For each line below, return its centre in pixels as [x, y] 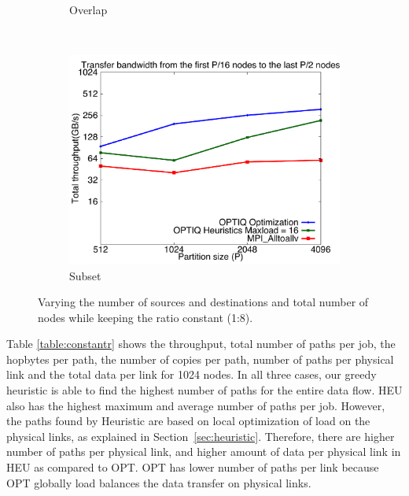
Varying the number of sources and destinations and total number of [203, 302]
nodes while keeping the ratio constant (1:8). [146, 317]
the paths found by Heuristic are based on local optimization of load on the [188, 421]
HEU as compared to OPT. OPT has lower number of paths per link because [193, 467]
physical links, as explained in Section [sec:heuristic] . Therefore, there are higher [201, 436]
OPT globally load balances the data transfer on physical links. [159, 482]
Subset [85, 275]
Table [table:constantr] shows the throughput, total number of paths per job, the [201, 344]
